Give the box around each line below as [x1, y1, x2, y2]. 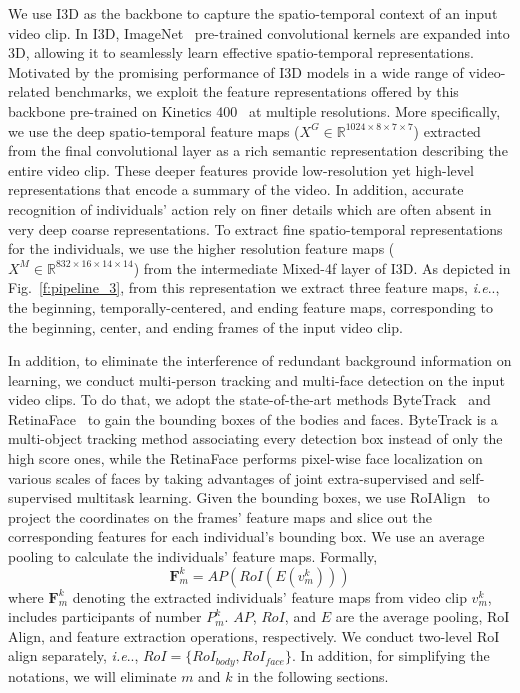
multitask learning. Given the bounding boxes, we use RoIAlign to [76, 487, 490, 508]
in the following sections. [237, 665, 389, 686]
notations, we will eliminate [8, 665, 177, 686]
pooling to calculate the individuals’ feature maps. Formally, [8, 546, 378, 567]
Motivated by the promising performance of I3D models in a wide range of [8, 61, 464, 82]
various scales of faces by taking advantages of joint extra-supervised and [8, 467, 456, 488]
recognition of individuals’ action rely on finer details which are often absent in [8, 198, 492, 219]
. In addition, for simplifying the [291, 645, 490, 666]
